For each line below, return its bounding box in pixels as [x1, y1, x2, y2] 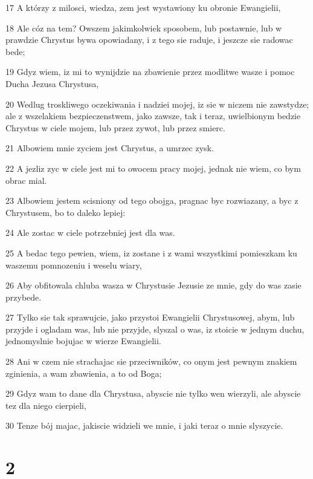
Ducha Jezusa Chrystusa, [5, 77, 99, 90]
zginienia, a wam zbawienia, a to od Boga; [5, 367, 162, 379]
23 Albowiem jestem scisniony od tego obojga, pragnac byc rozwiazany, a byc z [5, 194, 298, 207]
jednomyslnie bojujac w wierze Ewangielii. [5, 334, 161, 347]
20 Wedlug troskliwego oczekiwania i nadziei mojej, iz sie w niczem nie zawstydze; [5, 97, 309, 110]
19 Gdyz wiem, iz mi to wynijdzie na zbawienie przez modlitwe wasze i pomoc [5, 65, 295, 78]
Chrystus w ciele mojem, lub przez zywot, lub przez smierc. [5, 121, 225, 134]
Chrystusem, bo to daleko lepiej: [5, 206, 126, 218]
